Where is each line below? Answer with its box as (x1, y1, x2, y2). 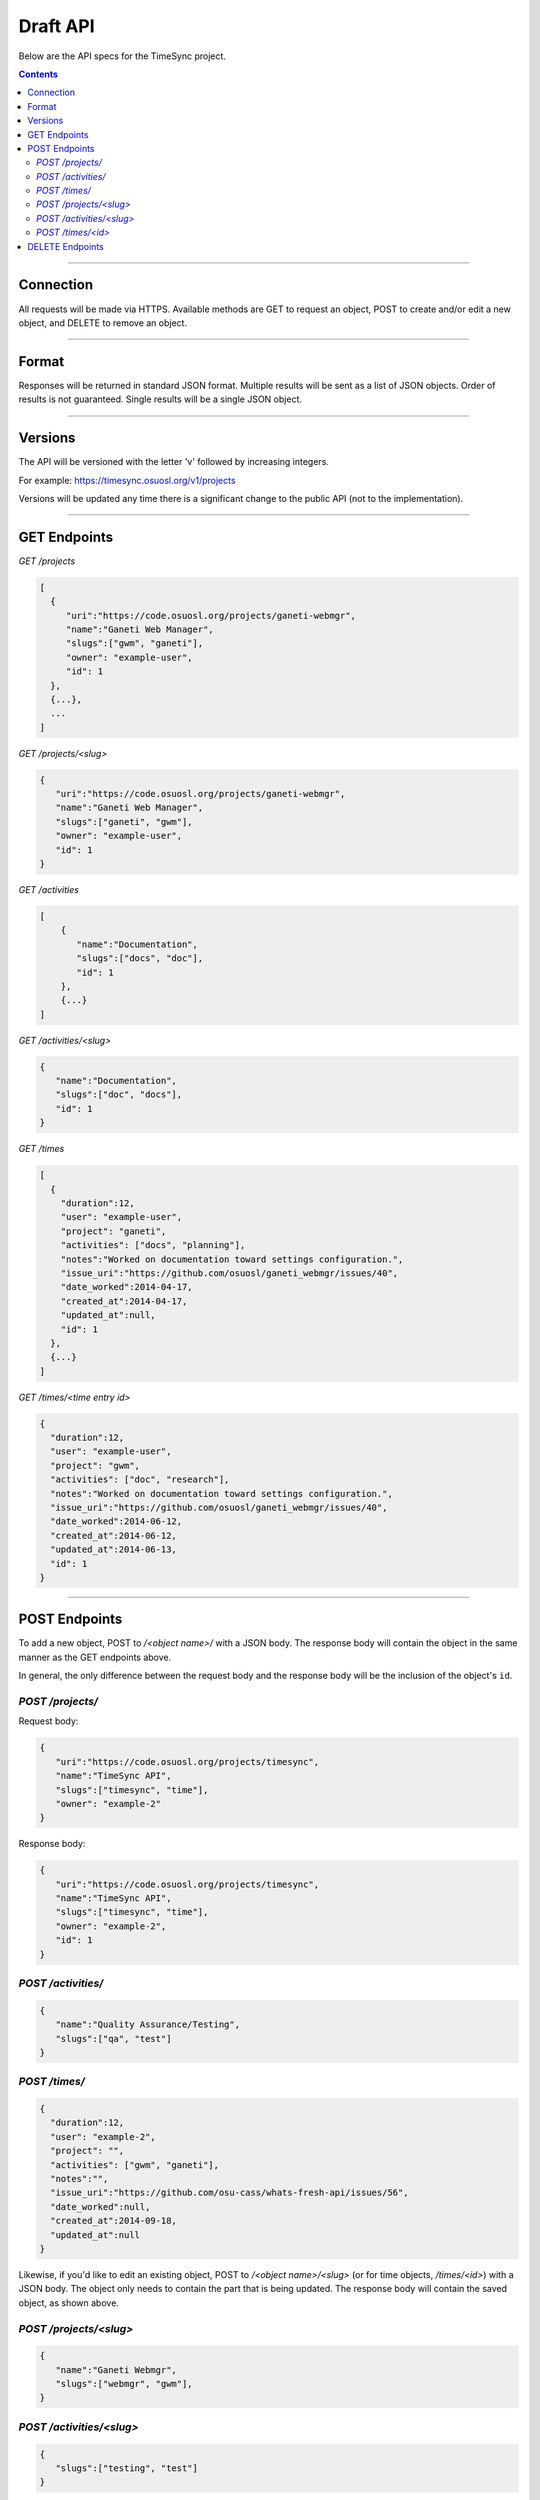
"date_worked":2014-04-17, (60, 1281, 194, 1293)
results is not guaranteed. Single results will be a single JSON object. (18, 393, 302, 405)
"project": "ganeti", (60, 1225, 167, 1237)
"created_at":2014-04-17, (60, 1295, 188, 1307)
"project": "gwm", (50, 1460, 140, 1471)
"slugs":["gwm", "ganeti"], (65, 638, 204, 649)
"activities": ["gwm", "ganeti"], (50, 2159, 220, 2170)
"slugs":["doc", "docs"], (55, 1089, 183, 1100)
